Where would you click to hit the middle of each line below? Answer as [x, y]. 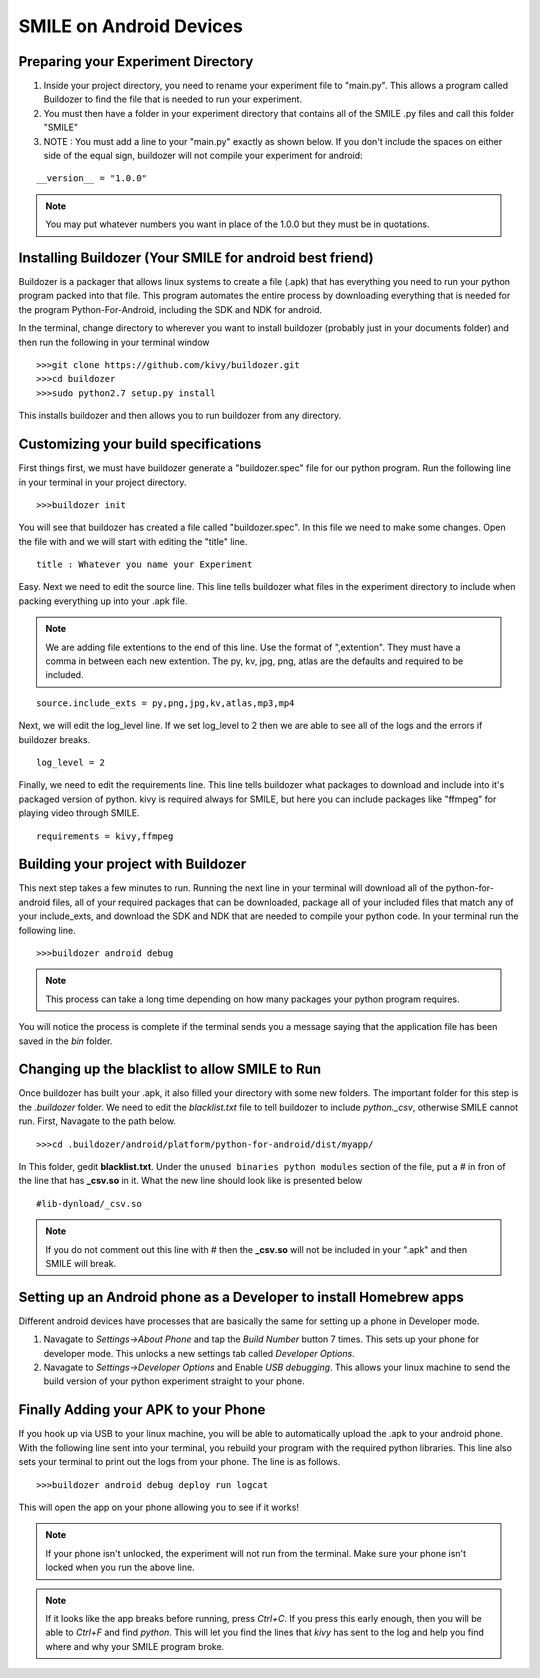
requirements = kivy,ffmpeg [105, 836]
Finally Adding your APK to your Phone [142, 1410]
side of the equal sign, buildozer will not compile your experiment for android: [203, 156]
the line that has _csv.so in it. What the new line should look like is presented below [190, 1181]
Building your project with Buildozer [132, 864]
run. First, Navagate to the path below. [97, 1121]
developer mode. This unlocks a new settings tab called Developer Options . [199, 1353]
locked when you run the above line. [120, 1567]
